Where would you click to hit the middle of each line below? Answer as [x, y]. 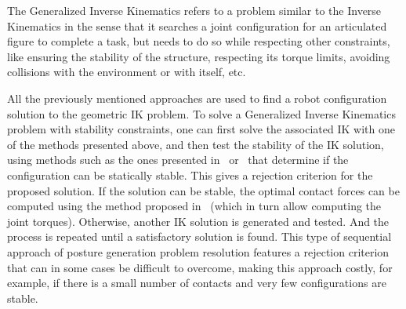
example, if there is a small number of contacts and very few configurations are [197, 283]
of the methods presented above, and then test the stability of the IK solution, [196, 144]
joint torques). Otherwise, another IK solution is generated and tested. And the [198, 221]
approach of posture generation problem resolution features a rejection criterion [198, 251]
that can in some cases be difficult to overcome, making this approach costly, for [200, 267]
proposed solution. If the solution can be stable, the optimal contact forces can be [203, 190]
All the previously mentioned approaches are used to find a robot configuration [197, 98]
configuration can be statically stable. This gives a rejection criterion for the [190, 174]
